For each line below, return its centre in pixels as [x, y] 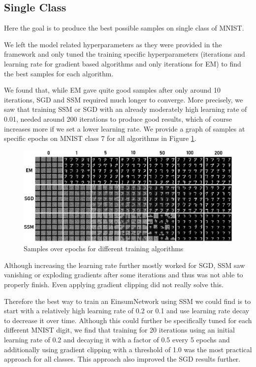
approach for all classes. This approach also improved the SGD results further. [122, 359]
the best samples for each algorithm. [59, 73]
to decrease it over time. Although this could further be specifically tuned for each [128, 320]
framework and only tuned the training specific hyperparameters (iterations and [125, 54]
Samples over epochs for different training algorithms [104, 249]
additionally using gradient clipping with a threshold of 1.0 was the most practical [128, 349]
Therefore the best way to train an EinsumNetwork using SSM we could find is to [128, 301]
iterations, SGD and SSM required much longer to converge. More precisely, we [124, 99]
